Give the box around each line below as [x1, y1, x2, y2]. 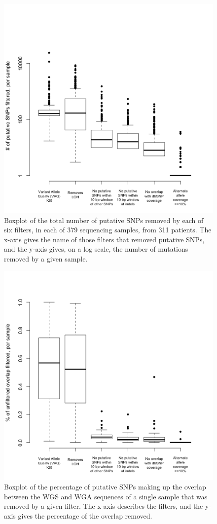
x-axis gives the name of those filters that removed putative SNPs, [4, 234, 205, 244]
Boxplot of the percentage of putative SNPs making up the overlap [4, 482, 206, 492]
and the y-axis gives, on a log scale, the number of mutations [4, 244, 188, 254]
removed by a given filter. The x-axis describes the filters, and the [4, 501, 203, 511]
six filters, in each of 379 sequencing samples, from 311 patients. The [4, 225, 212, 235]
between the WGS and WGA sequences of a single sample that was [4, 491, 208, 501]
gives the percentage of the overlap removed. [18, 510, 152, 521]
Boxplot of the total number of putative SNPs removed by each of [4, 215, 204, 225]
